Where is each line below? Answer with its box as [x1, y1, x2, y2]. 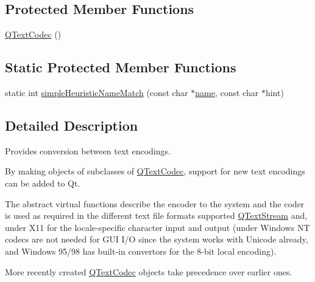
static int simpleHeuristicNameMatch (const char [5, 86, 188, 98]
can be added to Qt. [5, 176, 80, 189]
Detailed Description [5, 115, 138, 134]
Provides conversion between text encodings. [5, 144, 171, 157]
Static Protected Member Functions [5, 58, 236, 77]
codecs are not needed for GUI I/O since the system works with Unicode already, [5, 233, 308, 246]
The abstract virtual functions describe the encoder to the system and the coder [5, 197, 305, 210]
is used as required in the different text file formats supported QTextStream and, [5, 209, 308, 222]
